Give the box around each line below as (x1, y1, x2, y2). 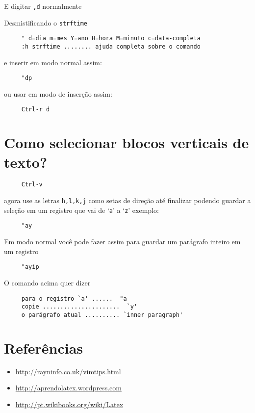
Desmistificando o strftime (4, 17, 88, 27)
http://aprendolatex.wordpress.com (15, 383, 122, 393)
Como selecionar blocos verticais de (4, 132, 249, 153)
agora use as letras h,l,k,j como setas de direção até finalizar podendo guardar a (4, 195, 251, 206)
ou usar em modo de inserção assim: (4, 88, 112, 99)
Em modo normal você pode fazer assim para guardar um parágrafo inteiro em (4, 236, 241, 247)
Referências (4, 337, 83, 358)
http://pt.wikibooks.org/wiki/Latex (15, 399, 124, 409)
